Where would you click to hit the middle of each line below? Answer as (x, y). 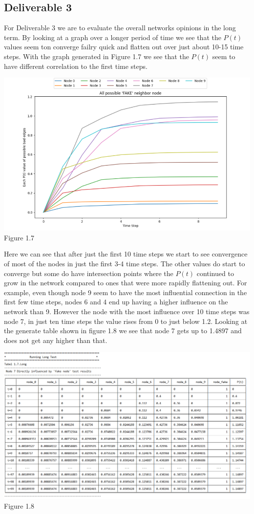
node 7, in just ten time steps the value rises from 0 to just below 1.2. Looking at (126, 321)
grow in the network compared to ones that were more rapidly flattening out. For (126, 283)
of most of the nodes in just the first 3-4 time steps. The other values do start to (125, 264)
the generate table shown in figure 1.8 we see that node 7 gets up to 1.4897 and (123, 331)
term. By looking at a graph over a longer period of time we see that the (113, 37)
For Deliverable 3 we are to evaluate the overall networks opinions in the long (120, 28)
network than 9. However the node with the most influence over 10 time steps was (127, 311)
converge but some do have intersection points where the (89, 273)
